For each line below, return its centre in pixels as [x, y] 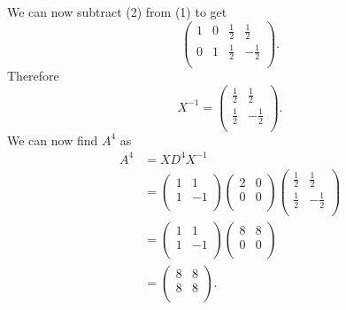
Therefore [33, 76]
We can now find [53, 139]
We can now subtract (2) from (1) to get [117, 12]
